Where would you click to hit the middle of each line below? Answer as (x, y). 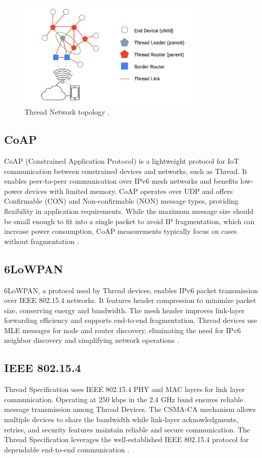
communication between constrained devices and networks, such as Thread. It (126, 171)
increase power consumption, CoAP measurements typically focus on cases (121, 231)
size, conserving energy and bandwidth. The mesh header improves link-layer (124, 310)
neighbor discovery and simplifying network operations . (92, 340)
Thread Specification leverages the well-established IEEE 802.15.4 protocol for (126, 439)
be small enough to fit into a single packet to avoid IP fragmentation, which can (129, 221)
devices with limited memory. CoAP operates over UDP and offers (129, 191)
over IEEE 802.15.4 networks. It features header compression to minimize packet (130, 300)
